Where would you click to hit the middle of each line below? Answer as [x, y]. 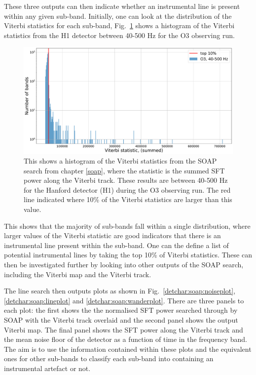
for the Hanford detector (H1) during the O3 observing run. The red [127, 189]
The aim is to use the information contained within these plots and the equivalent [128, 349]
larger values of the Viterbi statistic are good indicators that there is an [112, 235]
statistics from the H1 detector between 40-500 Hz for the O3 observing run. [119, 35]
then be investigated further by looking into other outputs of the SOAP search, [124, 265]
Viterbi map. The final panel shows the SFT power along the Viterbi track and [124, 329]
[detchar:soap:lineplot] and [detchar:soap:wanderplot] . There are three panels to [124, 300]
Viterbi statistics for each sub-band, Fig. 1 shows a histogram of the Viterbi [119, 25]
